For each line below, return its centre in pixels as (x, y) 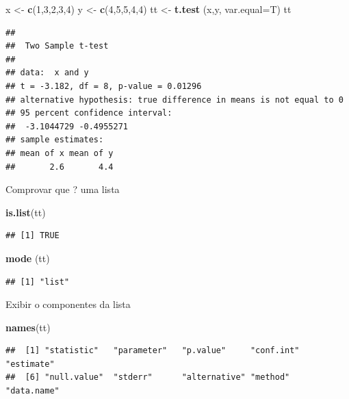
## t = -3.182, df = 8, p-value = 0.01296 (104, 86)
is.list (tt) (26, 212)
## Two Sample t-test (57, 46)
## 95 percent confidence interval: (89, 113)
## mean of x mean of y (60, 153)
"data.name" (33, 391)
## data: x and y (47, 73)
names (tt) (28, 327)
